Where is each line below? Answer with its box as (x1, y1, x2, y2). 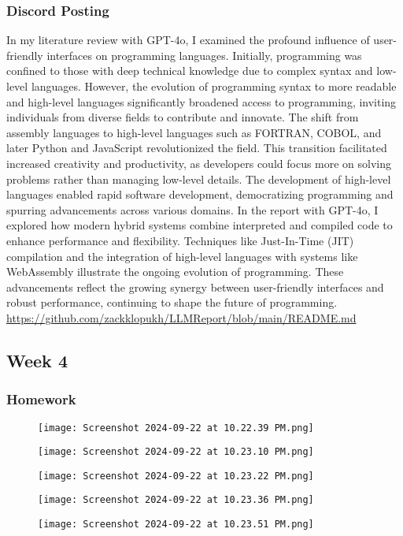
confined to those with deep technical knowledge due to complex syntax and (6, 62, 373, 79)
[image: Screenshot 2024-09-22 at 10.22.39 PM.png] (38, 422, 314, 434)
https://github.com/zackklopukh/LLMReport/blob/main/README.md (6, 309, 357, 326)
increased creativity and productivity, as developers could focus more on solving (6, 154, 392, 171)
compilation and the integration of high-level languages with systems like (6, 248, 358, 264)
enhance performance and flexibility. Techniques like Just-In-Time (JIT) (6, 232, 354, 248)
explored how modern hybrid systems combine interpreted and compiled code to (6, 217, 393, 233)
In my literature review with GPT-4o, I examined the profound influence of (6, 32, 370, 48)
